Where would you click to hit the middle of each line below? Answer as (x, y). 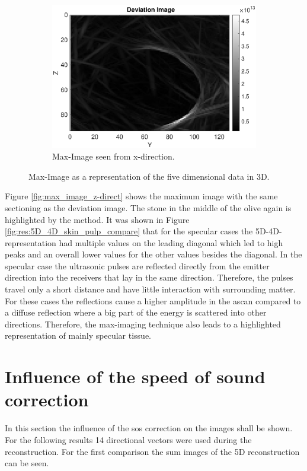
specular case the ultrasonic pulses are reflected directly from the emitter (137, 265)
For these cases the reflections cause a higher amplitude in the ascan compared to (153, 300)
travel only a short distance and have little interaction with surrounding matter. (150, 289)
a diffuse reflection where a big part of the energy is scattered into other (136, 312)
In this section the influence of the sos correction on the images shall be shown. (149, 428)
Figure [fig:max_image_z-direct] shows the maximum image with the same (141, 196)
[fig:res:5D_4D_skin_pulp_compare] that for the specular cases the (129, 231)
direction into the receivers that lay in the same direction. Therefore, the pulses (149, 277)
